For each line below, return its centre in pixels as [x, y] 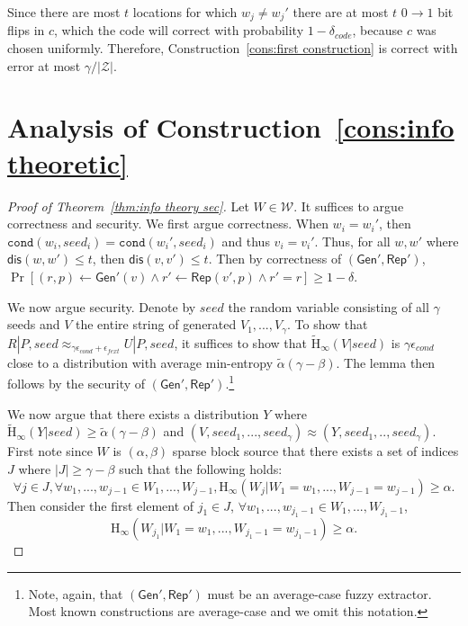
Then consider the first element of [101, 505]
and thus [246, 241]
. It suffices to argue [349, 206]
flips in [26, 30]
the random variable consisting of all [328, 306]
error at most [44, 65]
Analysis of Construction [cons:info [231, 127]
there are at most [341, 12]
